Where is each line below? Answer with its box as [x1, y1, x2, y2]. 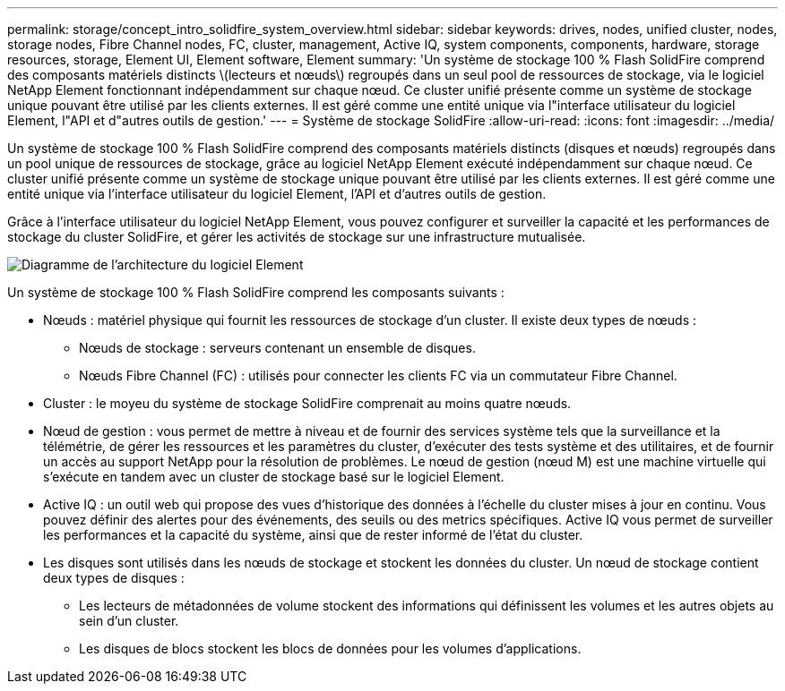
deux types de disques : [43, 570, 185, 585]
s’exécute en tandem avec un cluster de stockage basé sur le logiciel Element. [43, 469, 505, 484]
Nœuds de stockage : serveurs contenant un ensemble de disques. [79, 340, 476, 355]
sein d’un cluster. [79, 613, 179, 628]
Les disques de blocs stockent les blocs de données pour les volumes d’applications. [79, 641, 582, 656]
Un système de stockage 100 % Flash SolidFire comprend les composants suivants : [7, 285, 505, 300]
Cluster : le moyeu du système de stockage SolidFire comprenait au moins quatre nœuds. [43, 396, 572, 411]
